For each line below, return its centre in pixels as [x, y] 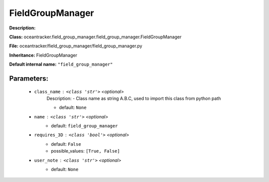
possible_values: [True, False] [85, 151]
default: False [66, 144]
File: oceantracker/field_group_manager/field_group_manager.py [76, 46]
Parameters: [29, 78]
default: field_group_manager [84, 126]
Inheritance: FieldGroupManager [43, 55]
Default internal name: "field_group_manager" [61, 64]
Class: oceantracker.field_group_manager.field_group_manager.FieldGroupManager [95, 37]
